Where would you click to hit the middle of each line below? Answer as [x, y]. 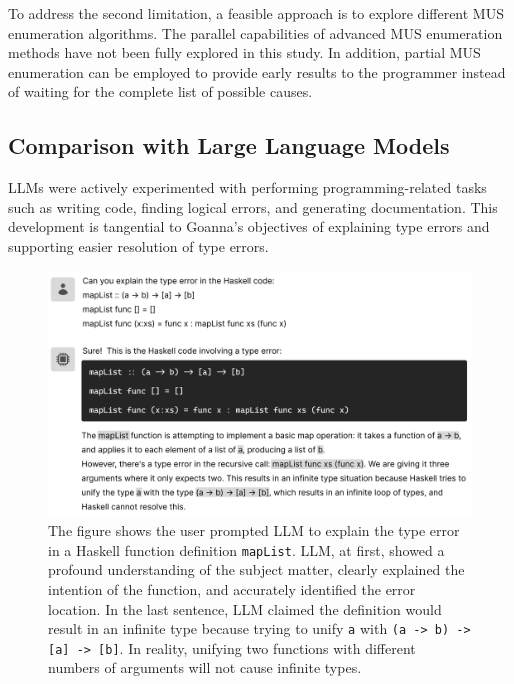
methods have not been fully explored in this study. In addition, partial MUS [244, 52]
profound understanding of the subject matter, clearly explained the [256, 569]
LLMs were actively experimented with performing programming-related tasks [247, 187]
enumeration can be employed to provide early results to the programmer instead [257, 71]
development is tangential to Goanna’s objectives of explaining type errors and [249, 226]
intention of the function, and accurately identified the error [232, 588]
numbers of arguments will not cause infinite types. [205, 667]
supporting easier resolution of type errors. [138, 245]
